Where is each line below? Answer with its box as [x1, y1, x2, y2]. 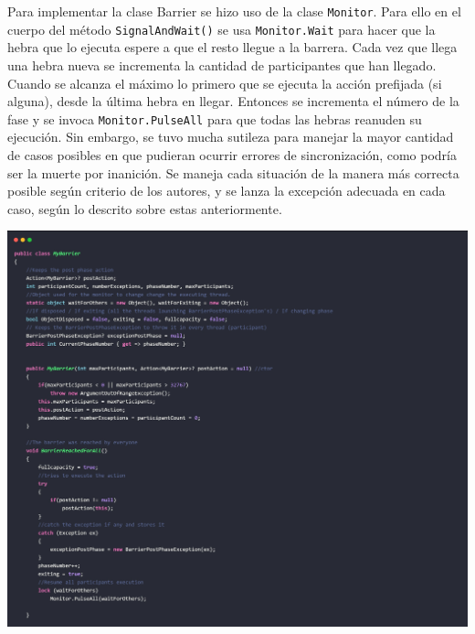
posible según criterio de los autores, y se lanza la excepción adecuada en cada [7, 181, 446, 200]
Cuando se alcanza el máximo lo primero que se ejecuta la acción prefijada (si [7, 73, 442, 92]
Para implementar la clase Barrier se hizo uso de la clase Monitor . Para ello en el [7, 2, 461, 20]
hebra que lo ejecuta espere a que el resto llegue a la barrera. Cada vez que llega [7, 38, 458, 57]
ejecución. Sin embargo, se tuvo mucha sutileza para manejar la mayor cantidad [7, 127, 454, 146]
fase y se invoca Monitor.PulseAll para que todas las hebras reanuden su [7, 109, 422, 128]
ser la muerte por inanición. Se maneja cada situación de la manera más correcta [7, 163, 459, 182]
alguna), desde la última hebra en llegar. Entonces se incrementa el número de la [7, 91, 459, 111]
